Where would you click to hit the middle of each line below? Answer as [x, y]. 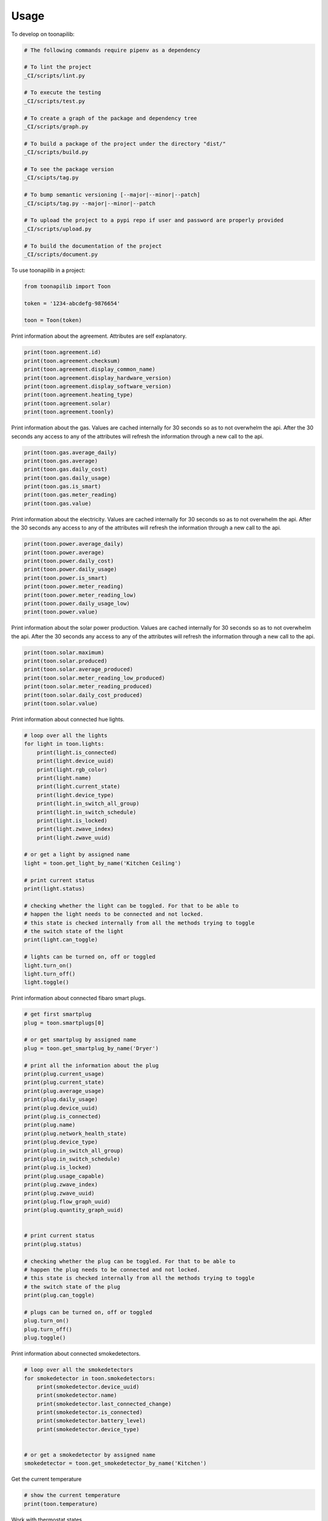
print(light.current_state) [79, 787]
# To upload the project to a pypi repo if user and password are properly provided [154, 220]
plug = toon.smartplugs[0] [64, 1023]
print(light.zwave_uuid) [74, 837]
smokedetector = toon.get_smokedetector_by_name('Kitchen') [115, 1464]
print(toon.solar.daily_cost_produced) [83, 695]
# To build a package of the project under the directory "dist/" [125, 144]
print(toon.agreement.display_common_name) [90, 369]
